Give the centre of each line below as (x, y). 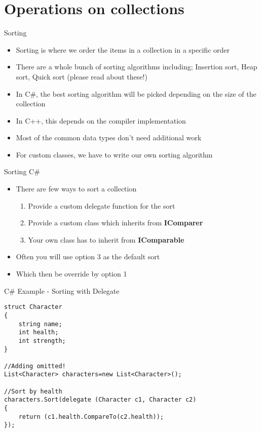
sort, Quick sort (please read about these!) (82, 76)
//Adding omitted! (35, 366)
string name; (40, 324)
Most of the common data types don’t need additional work (109, 138)
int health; (39, 332)
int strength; (42, 341)
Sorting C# (22, 171)
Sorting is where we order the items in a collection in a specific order (123, 49)
